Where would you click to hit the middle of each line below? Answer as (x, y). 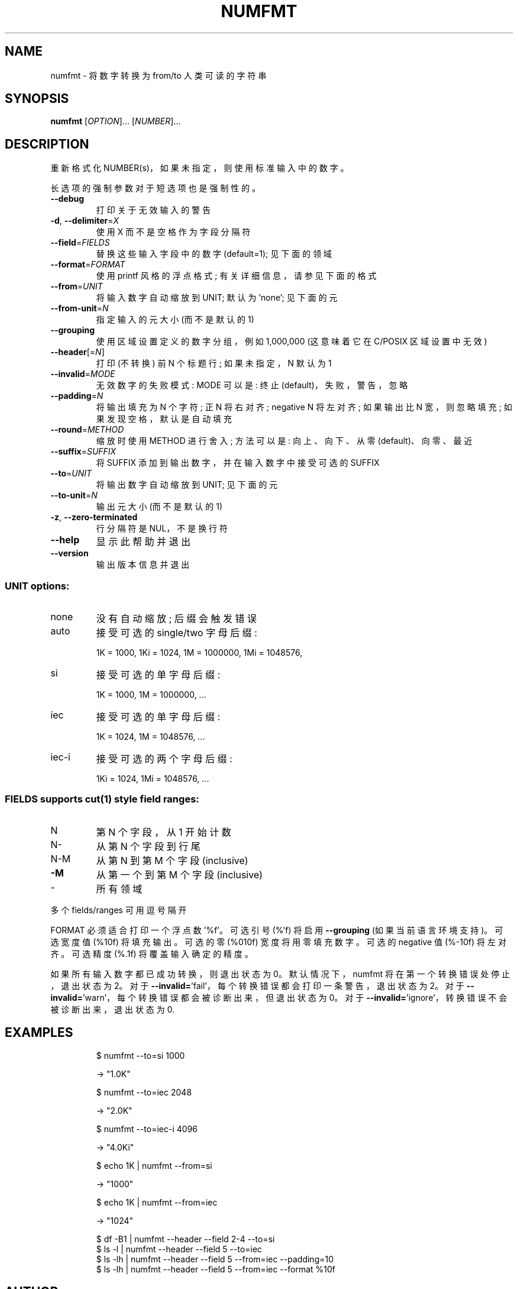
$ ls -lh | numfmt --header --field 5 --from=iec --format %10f (216, 1269)
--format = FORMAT (88, 265)
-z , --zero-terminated (94, 517)
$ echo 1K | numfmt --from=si (154, 1165)
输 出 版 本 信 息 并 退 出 (143, 565)
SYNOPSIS (37, 99)
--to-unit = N (74, 495)
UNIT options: (37, 586)
